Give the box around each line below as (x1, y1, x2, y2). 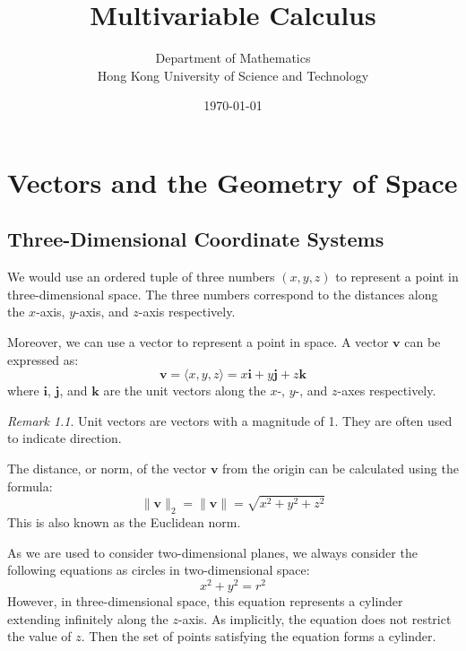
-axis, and (75, 302, 129, 321)
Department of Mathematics (155, 48, 311, 67)
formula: (7, 476, 53, 495)
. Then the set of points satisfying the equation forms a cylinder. (81, 627, 436, 646)
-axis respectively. (138, 302, 236, 321)
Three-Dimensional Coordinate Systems (7, 225, 384, 253)
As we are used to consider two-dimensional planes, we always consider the (7, 542, 418, 561)
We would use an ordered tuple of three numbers (7, 267, 275, 286)
